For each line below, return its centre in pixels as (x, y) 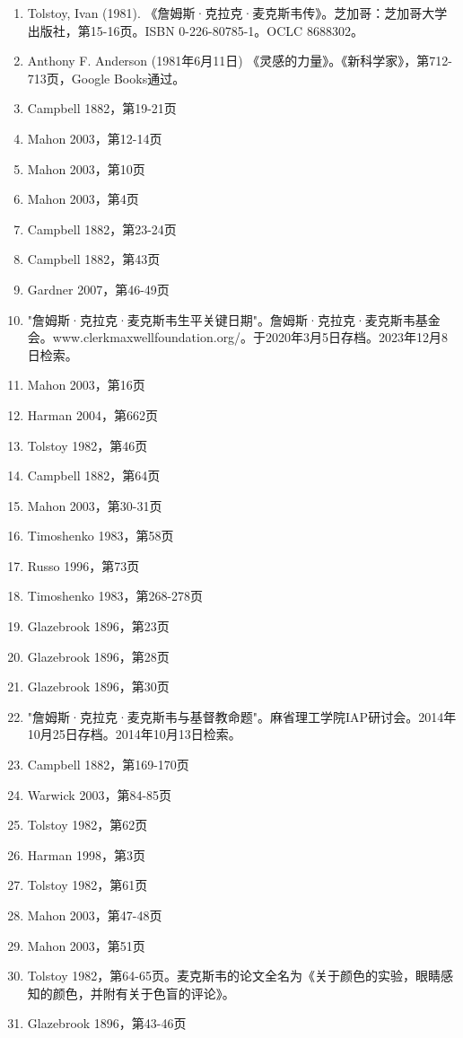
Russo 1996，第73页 (83, 565)
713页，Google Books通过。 (106, 78)
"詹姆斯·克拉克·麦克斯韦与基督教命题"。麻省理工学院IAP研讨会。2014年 (242, 716)
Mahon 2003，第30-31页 (95, 505)
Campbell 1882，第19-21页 (102, 108)
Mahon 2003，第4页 (83, 199)
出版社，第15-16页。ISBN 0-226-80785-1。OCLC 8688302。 (195, 30)
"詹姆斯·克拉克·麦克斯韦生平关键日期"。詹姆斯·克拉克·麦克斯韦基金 (234, 319)
